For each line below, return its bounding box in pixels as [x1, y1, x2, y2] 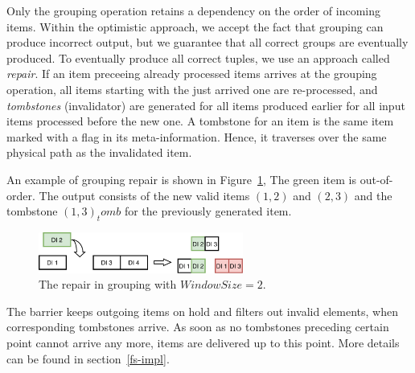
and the [354, 186, 392, 203]
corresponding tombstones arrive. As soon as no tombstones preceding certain [6, 318, 389, 335]
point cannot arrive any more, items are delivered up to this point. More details [6, 334, 400, 351]
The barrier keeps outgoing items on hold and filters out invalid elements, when [6, 302, 398, 319]
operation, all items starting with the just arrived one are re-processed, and [6, 80, 378, 97]
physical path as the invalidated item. [6, 144, 192, 161]
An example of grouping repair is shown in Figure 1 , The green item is [6, 170, 357, 187]
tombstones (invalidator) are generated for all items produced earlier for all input [6, 96, 405, 113]
